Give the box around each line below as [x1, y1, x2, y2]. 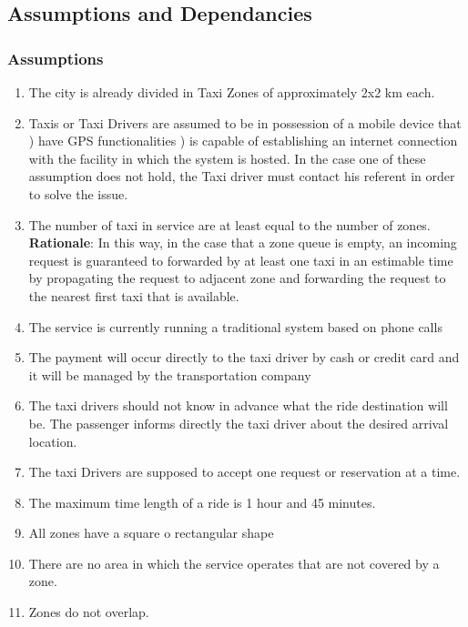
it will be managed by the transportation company [28, 365, 311, 384]
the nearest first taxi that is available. [28, 286, 239, 305]
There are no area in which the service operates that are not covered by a [28, 553, 440, 572]
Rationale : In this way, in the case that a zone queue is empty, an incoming [28, 233, 457, 252]
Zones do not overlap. [28, 602, 149, 622]
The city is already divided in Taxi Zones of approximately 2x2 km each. [28, 83, 435, 101]
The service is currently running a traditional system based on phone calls [28, 317, 443, 336]
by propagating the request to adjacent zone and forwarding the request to [28, 268, 446, 288]
